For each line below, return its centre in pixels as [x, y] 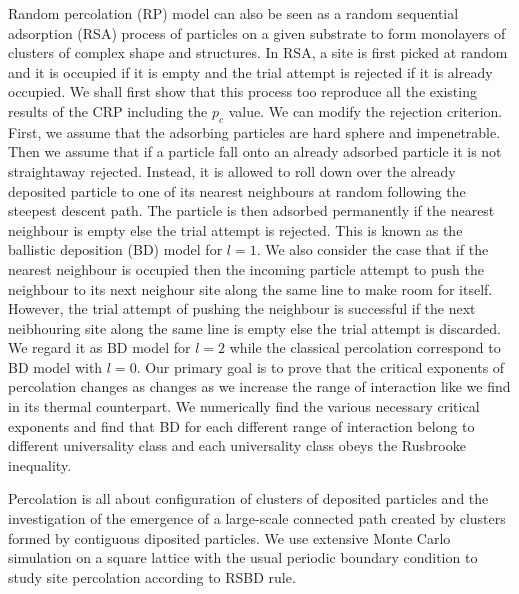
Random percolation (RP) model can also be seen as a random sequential [233, 13]
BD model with [55, 366]
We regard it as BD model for [99, 347]
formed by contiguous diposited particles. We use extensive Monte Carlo [229, 537]
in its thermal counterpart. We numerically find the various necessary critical [244, 406]
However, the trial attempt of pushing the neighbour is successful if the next [242, 308]
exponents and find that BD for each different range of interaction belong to [241, 425]
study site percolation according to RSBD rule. [152, 576]
